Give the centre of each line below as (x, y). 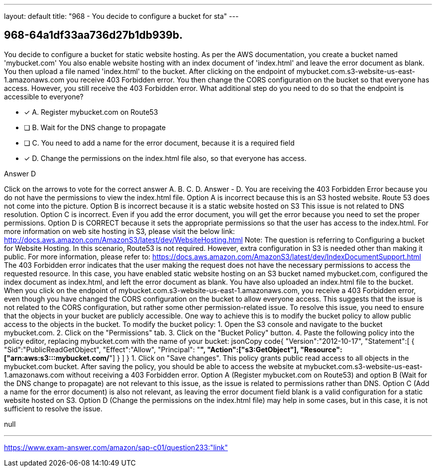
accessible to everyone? (44, 96)
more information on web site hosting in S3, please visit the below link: (119, 231)
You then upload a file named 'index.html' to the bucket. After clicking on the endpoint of (149, 71)
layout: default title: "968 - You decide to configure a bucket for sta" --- (121, 16)
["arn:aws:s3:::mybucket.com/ (57, 358)
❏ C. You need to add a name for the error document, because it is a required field (159, 143)
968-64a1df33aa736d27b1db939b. (93, 35)
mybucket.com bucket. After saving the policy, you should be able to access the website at (153, 366)
